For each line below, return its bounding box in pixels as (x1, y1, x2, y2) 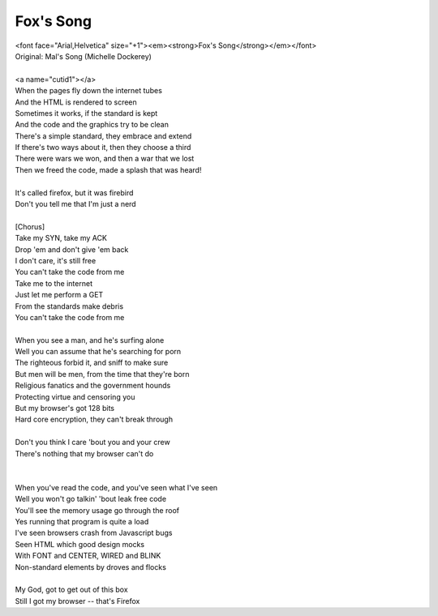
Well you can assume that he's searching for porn (15, 347, 182, 357)
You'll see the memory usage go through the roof (15, 505, 180, 515)
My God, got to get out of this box (15, 584, 129, 595)
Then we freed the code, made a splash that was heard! (15, 165, 202, 174)
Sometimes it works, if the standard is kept (15, 108, 158, 118)
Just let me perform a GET (15, 290, 104, 300)
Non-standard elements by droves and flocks (15, 562, 166, 571)
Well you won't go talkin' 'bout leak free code (15, 494, 166, 504)
